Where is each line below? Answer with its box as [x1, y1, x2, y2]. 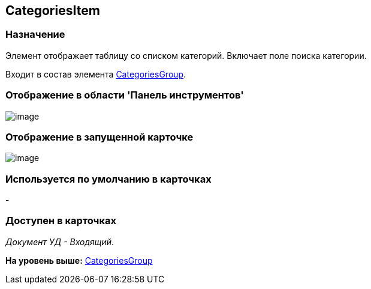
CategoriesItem [5, 3, 100, 18]
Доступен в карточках [5, 214, 116, 227]
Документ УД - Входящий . [5, 236, 114, 247]
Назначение [5, 28, 65, 41]
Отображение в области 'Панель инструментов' [5, 89, 244, 102]
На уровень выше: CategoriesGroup [5, 255, 153, 266]
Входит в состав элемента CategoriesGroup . [5, 68, 186, 79]
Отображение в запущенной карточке [5, 130, 194, 143]
